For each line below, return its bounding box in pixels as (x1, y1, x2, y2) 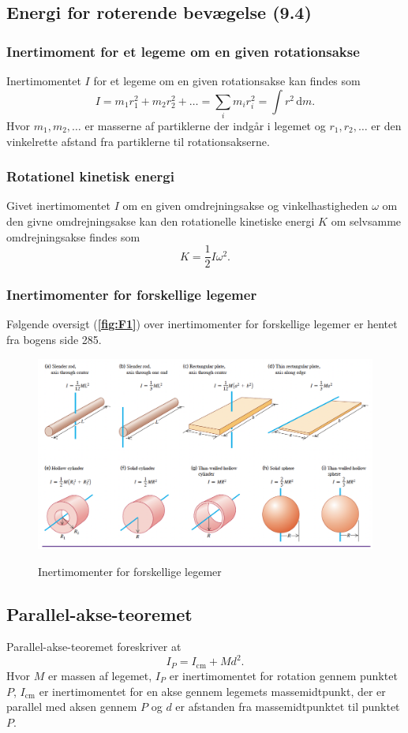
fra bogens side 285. (6, 331, 102, 347)
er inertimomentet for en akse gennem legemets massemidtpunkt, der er (39, 683, 386, 699)
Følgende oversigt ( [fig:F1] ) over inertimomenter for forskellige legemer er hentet (6, 316, 398, 332)
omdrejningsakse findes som (6, 228, 140, 245)
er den (371, 117, 402, 133)
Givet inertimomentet (6, 197, 110, 214)
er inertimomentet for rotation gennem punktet (169, 667, 398, 683)
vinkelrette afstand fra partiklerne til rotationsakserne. (6, 133, 270, 149)
